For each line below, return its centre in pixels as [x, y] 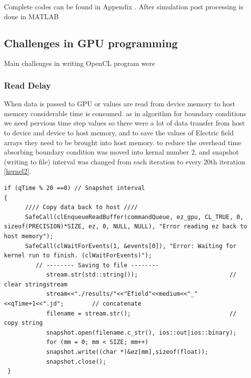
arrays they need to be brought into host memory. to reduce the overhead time [123, 142]
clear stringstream [36, 284]
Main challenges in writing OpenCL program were [79, 63]
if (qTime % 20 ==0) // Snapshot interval [75, 188]
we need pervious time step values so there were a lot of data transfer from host [125, 123]
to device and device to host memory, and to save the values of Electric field [119, 132]
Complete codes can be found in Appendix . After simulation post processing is [124, 6]
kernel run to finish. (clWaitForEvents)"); [78, 256]
